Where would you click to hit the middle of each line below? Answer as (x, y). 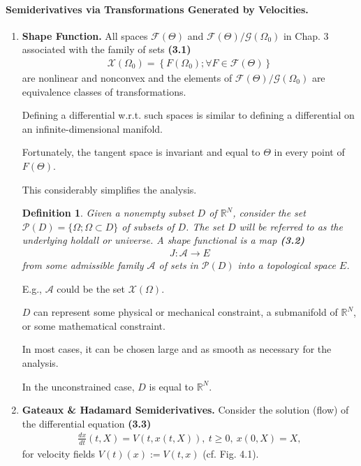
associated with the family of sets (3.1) (106, 49)
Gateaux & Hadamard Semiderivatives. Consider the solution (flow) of (185, 410)
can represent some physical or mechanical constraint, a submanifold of (186, 312)
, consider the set (269, 213)
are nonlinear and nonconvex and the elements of (127, 78)
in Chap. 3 (306, 35)
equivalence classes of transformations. (104, 91)
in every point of (309, 152)
